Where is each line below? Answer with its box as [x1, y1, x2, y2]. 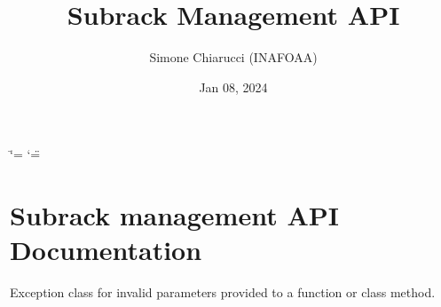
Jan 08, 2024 [199, 77, 268, 96]
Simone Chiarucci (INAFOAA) [149, 48, 318, 67]
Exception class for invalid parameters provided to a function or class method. [10, 283, 436, 302]
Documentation [10, 232, 202, 268]
